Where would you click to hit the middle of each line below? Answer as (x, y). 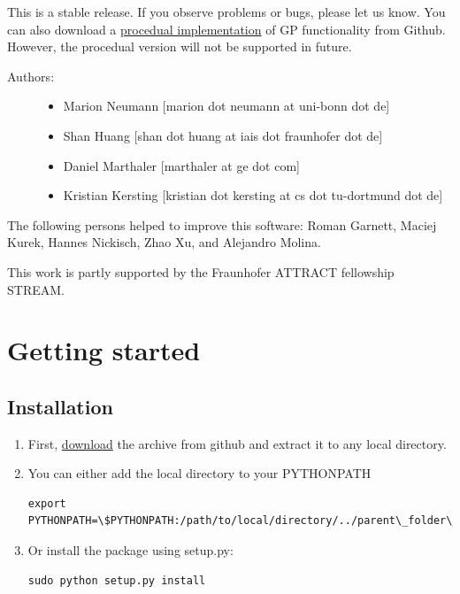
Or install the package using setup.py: (130, 550)
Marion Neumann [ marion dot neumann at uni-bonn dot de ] (226, 106)
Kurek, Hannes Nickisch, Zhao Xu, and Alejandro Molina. (164, 242)
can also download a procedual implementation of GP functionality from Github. (226, 29)
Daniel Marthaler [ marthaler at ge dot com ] (181, 165)
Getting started (104, 350)
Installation (60, 406)
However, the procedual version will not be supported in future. (180, 46)
